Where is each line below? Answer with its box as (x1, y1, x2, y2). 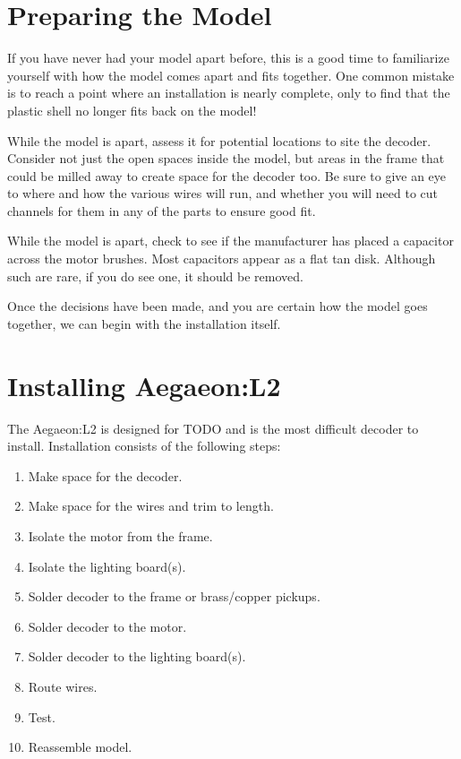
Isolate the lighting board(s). (28, 556, 186, 575)
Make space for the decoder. (28, 466, 183, 485)
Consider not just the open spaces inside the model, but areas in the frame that (7, 149, 445, 168)
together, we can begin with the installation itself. (7, 314, 281, 332)
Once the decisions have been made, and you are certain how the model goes (7, 297, 428, 315)
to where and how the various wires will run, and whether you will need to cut (7, 184, 439, 203)
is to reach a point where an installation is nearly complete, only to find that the (7, 83, 450, 102)
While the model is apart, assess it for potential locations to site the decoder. (7, 131, 431, 150)
